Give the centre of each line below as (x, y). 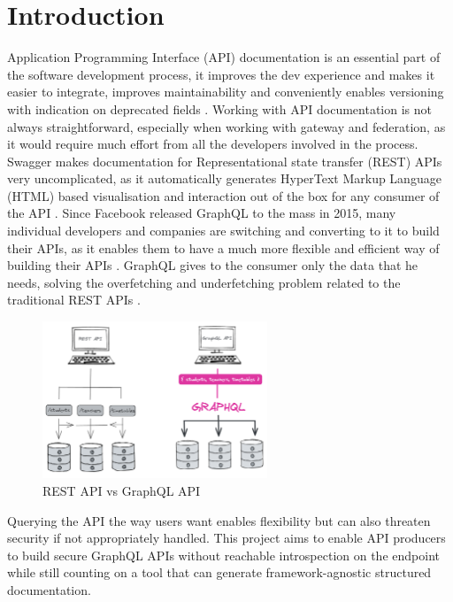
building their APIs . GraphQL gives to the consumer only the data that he (213, 265)
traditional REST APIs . (74, 300)
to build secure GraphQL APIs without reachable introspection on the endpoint (223, 555)
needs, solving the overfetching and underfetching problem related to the (204, 282)
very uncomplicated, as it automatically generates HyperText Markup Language (224, 178)
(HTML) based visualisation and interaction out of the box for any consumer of (223, 195)
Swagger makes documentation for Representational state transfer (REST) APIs (225, 161)
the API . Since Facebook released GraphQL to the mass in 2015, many (202, 213)
